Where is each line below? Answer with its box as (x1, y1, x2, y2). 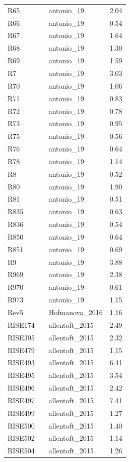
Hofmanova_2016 (48, 307, 103, 317)
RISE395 (8, 332, 35, 342)
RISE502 (8, 433, 35, 443)
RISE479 (8, 344, 35, 355)
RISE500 (8, 420, 35, 431)
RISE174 (8, 319, 35, 330)
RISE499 (8, 407, 35, 418)
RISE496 (8, 382, 35, 393)
